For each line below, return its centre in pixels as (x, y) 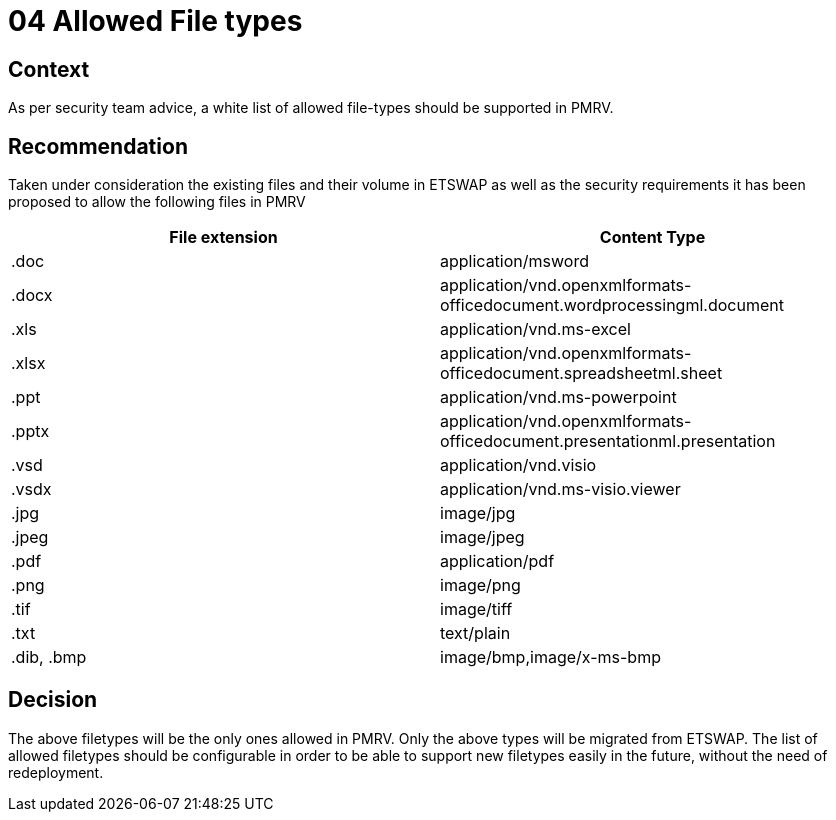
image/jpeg (482, 537)
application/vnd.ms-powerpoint (558, 397)
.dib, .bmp (49, 657)
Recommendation (98, 146)
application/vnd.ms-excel (535, 329)
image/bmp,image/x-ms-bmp (550, 657)
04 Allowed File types (155, 21)
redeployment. (56, 772)
